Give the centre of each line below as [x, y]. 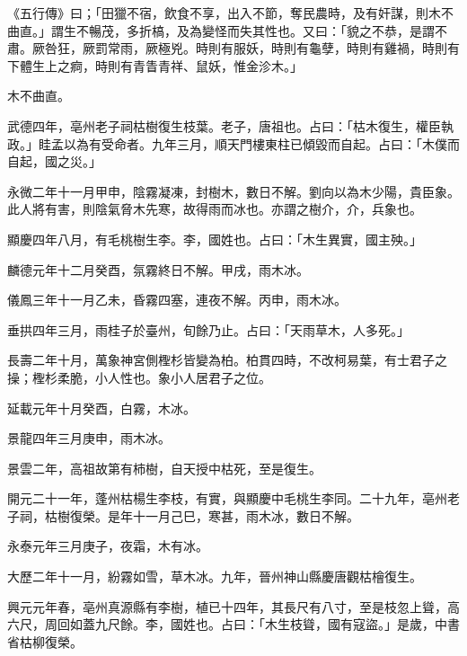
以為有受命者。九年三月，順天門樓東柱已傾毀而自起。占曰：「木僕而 [261, 143]
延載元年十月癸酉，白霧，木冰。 [101, 408]
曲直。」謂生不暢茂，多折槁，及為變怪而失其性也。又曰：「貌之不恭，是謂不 [227, 30]
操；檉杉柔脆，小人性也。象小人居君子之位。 [139, 377]
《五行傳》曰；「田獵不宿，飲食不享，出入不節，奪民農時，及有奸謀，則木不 [230, 13]
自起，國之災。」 [54, 161]
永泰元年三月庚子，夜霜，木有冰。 [108, 546]
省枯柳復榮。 [45, 641]
